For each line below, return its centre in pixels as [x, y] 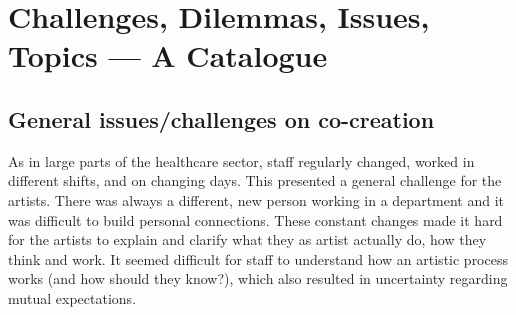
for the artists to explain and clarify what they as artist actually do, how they [247, 239]
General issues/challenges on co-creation [221, 118]
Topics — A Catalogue [168, 55]
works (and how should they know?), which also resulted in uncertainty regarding [258, 278]
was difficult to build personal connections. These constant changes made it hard [255, 219]
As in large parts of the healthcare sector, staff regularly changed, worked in [241, 160]
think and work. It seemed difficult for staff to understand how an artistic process [258, 258]
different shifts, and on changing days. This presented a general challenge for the [255, 180]
